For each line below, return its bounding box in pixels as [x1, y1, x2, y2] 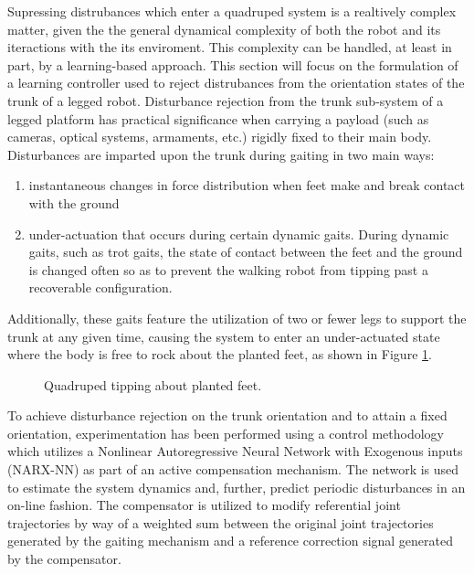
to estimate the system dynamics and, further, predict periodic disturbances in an [7, 477, 466, 496]
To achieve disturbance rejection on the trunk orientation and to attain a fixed [7, 406, 448, 425]
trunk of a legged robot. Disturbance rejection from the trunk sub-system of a [7, 90, 444, 110]
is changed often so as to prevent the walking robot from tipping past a [28, 260, 428, 279]
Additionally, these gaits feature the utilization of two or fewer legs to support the [7, 308, 467, 327]
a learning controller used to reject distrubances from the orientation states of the [7, 73, 465, 92]
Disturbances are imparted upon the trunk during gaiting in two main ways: [7, 144, 435, 164]
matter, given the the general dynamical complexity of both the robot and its [7, 19, 441, 38]
